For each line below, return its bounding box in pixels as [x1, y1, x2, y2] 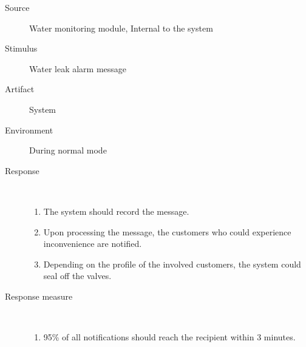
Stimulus [5, 42, 38, 55]
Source [5, 1, 30, 13]
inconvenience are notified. [43, 237, 142, 250]
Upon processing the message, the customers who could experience [43, 225, 291, 238]
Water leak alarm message [29, 62, 127, 75]
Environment [5, 123, 53, 136]
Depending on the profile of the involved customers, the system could [43, 257, 301, 270]
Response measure [5, 289, 73, 302]
